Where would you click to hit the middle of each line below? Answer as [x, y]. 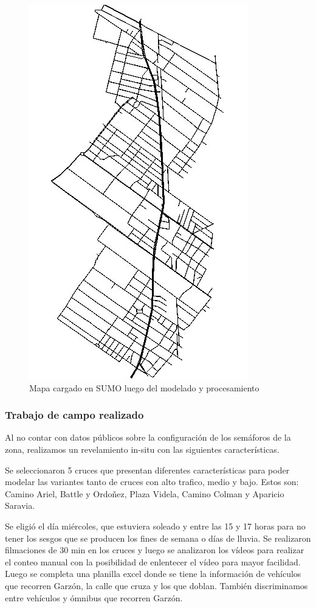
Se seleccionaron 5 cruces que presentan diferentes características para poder [147, 470]
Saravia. [20, 505]
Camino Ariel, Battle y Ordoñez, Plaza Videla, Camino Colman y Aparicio [145, 493]
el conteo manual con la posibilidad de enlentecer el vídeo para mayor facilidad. [153, 561]
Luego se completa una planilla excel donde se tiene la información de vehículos [153, 574]
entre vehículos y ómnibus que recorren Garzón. [94, 597]
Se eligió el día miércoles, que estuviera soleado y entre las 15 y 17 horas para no [155, 526]
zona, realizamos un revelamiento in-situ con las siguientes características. [142, 449]
